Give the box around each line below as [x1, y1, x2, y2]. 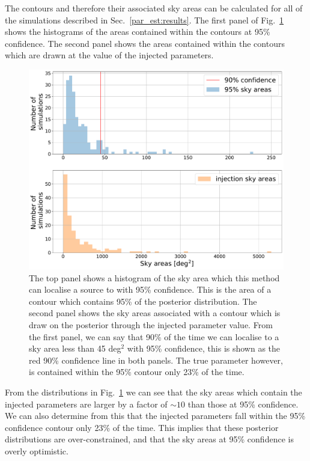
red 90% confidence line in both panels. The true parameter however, [29, 353, 283, 366]
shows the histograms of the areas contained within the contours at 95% [5, 25, 270, 38]
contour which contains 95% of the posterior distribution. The [29, 295, 257, 307]
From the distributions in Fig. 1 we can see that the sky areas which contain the [5, 385, 302, 398]
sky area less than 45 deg [29, 342, 121, 355]
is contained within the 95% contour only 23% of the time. [29, 365, 245, 378]
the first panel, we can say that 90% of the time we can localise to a [29, 330, 279, 343]
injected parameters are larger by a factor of [5, 397, 168, 410]
